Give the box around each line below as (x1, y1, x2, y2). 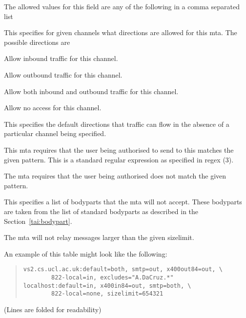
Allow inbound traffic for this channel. (4, 53, 118, 63)
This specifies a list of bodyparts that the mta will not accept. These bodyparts (4, 197, 242, 207)
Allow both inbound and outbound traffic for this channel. (4, 86, 179, 96)
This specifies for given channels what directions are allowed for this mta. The (4, 27, 237, 38)
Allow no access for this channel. (4, 102, 102, 113)
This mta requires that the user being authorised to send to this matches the (4, 144, 234, 155)
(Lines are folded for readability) (4, 304, 102, 314)
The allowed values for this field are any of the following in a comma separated (4, 1, 240, 11)
